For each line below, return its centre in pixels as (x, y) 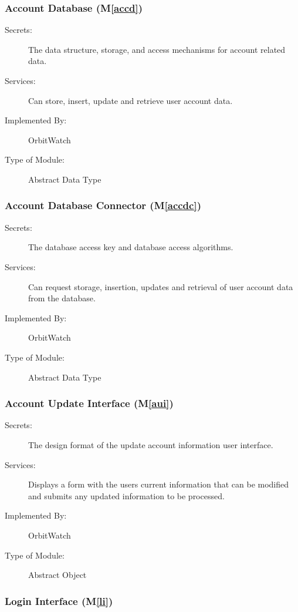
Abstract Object (57, 575)
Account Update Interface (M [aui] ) (89, 403)
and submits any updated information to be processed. (126, 495)
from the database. (62, 298)
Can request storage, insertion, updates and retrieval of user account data (161, 286)
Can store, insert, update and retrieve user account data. (131, 100)
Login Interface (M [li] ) (59, 601)
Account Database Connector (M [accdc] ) (103, 205)
